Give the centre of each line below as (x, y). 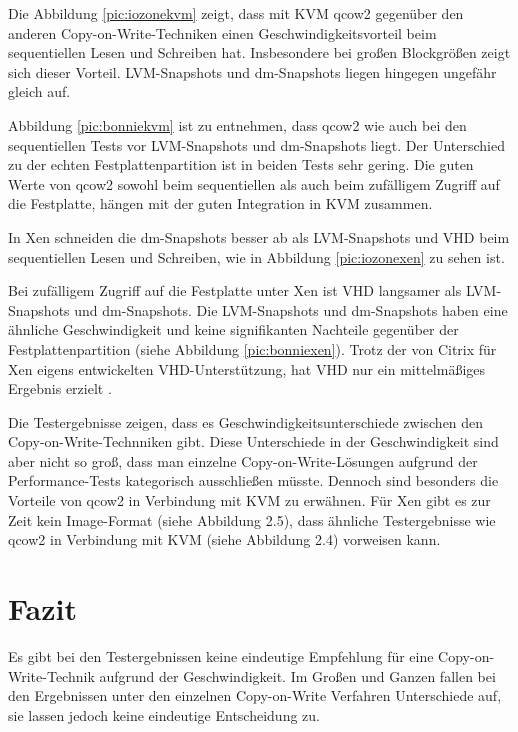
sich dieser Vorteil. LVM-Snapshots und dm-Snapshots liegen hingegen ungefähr (252, 71)
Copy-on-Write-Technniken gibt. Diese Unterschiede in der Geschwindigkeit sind (253, 441)
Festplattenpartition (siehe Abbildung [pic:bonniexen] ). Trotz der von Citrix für (252, 348)
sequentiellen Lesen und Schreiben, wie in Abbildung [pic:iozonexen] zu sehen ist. (256, 256)
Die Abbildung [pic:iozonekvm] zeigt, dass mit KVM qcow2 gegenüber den (236, 13)
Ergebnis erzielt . (60, 388)
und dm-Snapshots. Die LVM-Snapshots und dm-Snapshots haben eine (291, 309)
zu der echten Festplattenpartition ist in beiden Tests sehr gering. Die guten (241, 164)
